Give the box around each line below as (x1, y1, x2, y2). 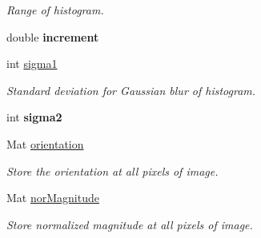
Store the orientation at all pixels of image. (6, 162, 219, 179)
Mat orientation (6, 135, 84, 152)
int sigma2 (6, 109, 62, 125)
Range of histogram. (6, 2, 104, 18)
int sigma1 (6, 55, 58, 72)
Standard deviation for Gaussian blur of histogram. (6, 81, 256, 98)
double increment (6, 28, 99, 45)
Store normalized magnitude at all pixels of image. (6, 216, 253, 232)
